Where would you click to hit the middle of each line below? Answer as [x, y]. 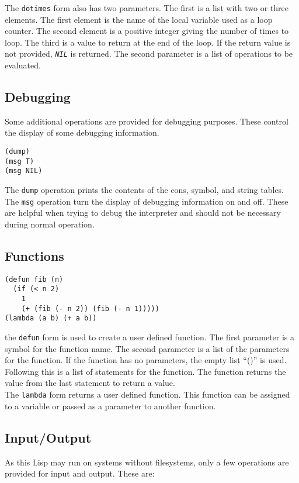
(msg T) [20, 161]
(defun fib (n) [34, 279]
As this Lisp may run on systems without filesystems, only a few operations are [147, 462]
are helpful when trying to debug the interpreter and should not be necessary [143, 213]
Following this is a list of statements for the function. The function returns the [145, 371]
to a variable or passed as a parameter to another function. [110, 406]
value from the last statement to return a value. [90, 383]
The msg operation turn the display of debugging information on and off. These [147, 201]
